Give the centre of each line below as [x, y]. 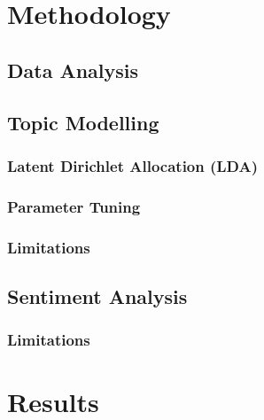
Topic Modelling [83, 122]
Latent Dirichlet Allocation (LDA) [133, 165]
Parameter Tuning [74, 206]
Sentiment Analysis [97, 296]
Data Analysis [73, 70]
